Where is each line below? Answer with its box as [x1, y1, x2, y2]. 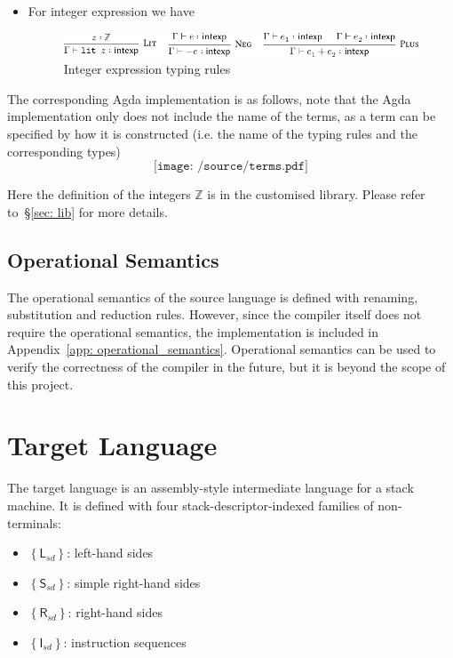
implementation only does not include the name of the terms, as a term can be [7, 107, 436, 125]
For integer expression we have [28, 2, 195, 20]
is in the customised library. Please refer [207, 185, 425, 204]
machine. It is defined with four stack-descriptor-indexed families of [7, 495, 374, 514]
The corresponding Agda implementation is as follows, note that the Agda [7, 89, 411, 108]
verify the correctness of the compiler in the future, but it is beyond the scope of [7, 357, 446, 376]
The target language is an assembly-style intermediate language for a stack [7, 478, 414, 497]
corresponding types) [7, 141, 121, 160]
